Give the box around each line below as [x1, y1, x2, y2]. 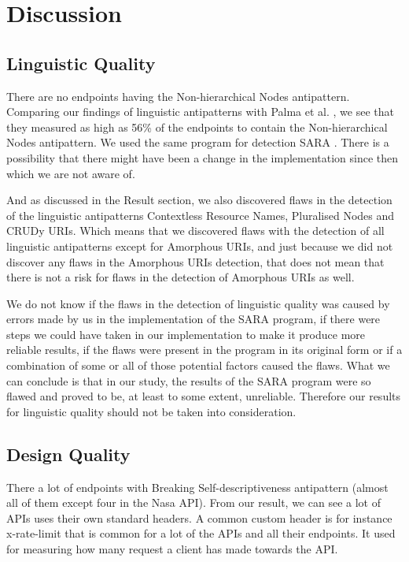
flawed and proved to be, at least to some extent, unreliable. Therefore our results [6, 388, 401, 404]
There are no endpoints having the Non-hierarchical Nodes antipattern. [6, 87, 350, 104]
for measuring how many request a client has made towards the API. [6, 541, 338, 557]
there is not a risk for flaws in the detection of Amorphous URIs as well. [6, 269, 355, 285]
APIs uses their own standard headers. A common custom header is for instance [6, 509, 392, 526]
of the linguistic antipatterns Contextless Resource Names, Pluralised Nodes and [6, 207, 395, 223]
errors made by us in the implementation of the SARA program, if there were [6, 311, 381, 327]
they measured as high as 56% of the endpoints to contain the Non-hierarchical [6, 118, 388, 135]
